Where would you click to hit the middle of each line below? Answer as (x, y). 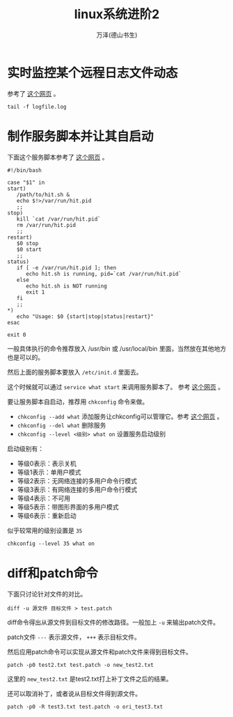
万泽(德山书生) (117, 35)
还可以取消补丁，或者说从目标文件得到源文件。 (74, 693)
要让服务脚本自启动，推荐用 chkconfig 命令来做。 (78, 402)
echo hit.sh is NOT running (66, 286)
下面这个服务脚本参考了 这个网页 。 (58, 157)
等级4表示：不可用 (44, 498)
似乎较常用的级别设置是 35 (45, 530)
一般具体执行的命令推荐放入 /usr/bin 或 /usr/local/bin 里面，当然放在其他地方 (117, 348)
